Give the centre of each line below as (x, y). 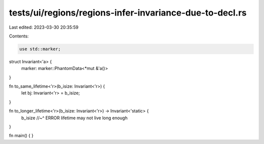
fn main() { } (21, 136)
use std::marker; (40, 49)
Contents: (19, 36)
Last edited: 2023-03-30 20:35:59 (44, 27)
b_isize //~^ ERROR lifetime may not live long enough (75, 118)
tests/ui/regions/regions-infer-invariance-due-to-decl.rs (128, 13)
